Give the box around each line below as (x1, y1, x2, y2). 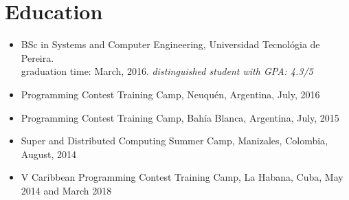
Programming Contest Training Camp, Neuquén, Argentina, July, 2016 (21, 87, 320, 101)
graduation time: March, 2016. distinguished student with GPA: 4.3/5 (21, 64, 313, 78)
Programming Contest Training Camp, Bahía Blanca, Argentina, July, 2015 (21, 110, 339, 124)
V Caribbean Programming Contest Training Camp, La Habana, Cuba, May (21, 170, 344, 184)
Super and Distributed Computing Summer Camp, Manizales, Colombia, (21, 133, 328, 148)
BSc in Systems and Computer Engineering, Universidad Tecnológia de (21, 37, 320, 52)
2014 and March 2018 (21, 183, 112, 197)
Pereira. (21, 50, 54, 65)
